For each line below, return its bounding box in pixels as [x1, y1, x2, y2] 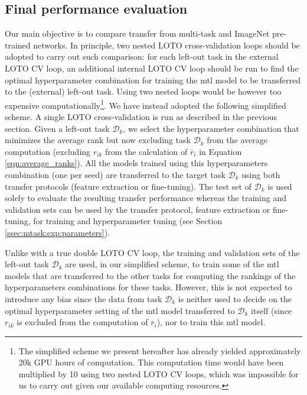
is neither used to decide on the [178, 292, 292, 305]
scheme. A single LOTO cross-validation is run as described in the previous [5, 111, 277, 123]
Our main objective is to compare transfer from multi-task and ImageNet [5, 27, 270, 40]
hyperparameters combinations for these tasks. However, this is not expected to [5, 281, 292, 293]
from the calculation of [105, 145, 188, 157]
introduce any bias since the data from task [5, 292, 162, 305]
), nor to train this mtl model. [156, 316, 266, 328]
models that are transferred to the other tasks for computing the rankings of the [5, 269, 296, 281]
